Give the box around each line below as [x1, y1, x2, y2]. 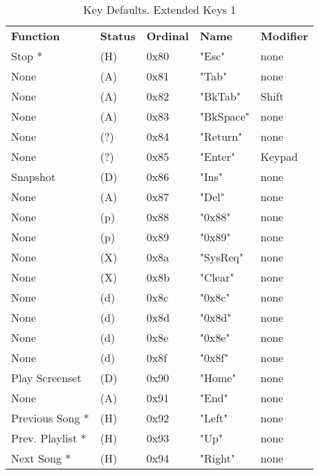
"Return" [199, 128, 242, 144]
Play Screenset [11, 370, 82, 386]
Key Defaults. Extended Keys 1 [83, 1, 236, 17]
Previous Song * [11, 410, 89, 426]
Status [100, 28, 136, 44]
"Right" [199, 450, 235, 466]
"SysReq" [199, 249, 244, 265]
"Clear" [199, 269, 235, 285]
